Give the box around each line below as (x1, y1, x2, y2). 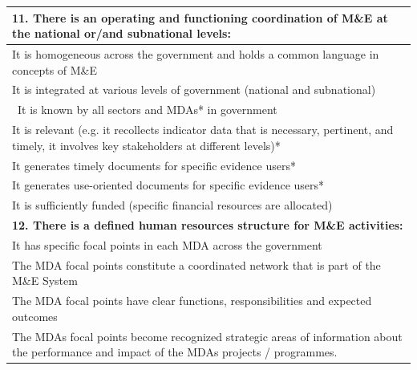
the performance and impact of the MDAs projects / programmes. (12, 344, 338, 360)
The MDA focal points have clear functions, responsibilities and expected (12, 292, 372, 309)
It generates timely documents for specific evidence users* (12, 157, 296, 173)
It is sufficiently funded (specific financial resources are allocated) (12, 197, 333, 213)
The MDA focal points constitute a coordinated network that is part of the (12, 256, 381, 273)
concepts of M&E (12, 61, 98, 78)
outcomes (12, 307, 58, 324)
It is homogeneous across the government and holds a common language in (12, 45, 379, 62)
